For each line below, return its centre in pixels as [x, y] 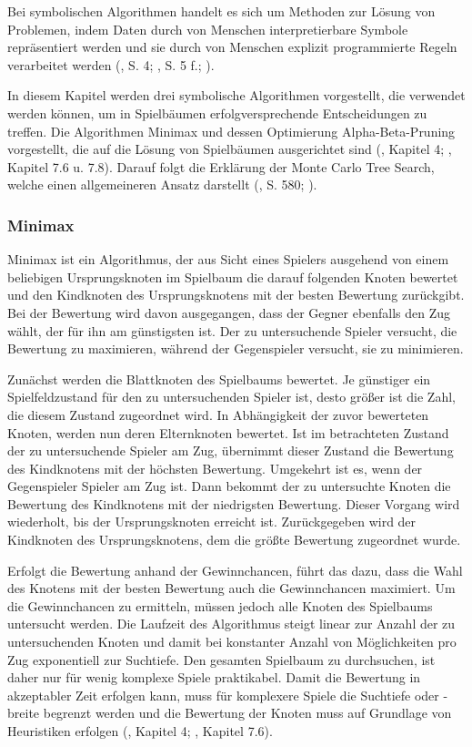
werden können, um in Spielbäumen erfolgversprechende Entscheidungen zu [217, 113]
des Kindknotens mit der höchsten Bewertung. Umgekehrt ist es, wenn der [215, 468]
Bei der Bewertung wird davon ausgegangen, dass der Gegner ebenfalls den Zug [229, 312]
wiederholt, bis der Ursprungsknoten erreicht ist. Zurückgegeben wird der [212, 522]
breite [24, 713]
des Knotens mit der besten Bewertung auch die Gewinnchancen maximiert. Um [231, 588]
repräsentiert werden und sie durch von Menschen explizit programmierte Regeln [232, 47]
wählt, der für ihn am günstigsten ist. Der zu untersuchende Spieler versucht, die [232, 330]
